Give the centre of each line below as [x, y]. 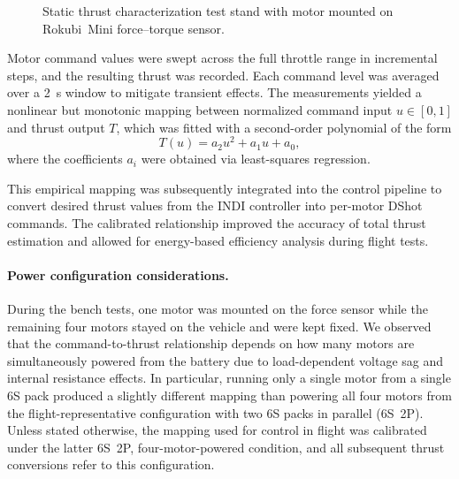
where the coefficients [65, 159]
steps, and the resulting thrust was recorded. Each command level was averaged [223, 75]
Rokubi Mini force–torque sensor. [134, 28]
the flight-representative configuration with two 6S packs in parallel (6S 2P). [215, 412]
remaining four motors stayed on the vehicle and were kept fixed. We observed [219, 326]
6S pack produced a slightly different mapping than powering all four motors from [229, 395]
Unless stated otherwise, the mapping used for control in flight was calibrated [217, 430]
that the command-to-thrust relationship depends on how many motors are [211, 343]
